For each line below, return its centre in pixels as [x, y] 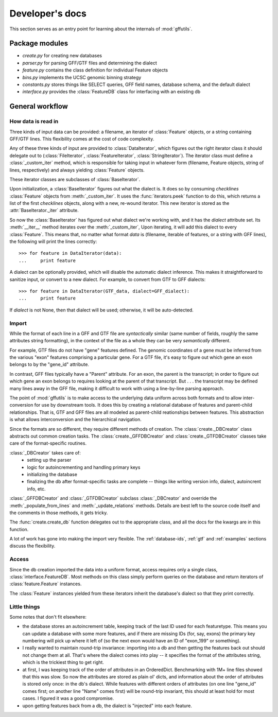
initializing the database [52, 474]
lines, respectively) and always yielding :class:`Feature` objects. [77, 170]
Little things [25, 606]
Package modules [39, 43]
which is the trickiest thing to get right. [63, 662]
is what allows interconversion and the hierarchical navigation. [75, 419]
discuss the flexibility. [32, 546]
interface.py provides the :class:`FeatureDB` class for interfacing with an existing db [111, 92]
